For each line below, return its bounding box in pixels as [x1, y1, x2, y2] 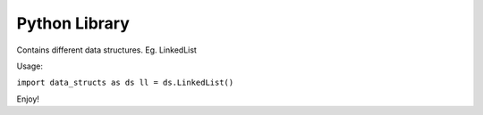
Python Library [16, 13, 130, 33]
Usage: [16, 61, 44, 71]
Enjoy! [16, 94, 40, 104]
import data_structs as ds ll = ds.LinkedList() [16, 78, 234, 88]
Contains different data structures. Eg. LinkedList [16, 45, 197, 55]
